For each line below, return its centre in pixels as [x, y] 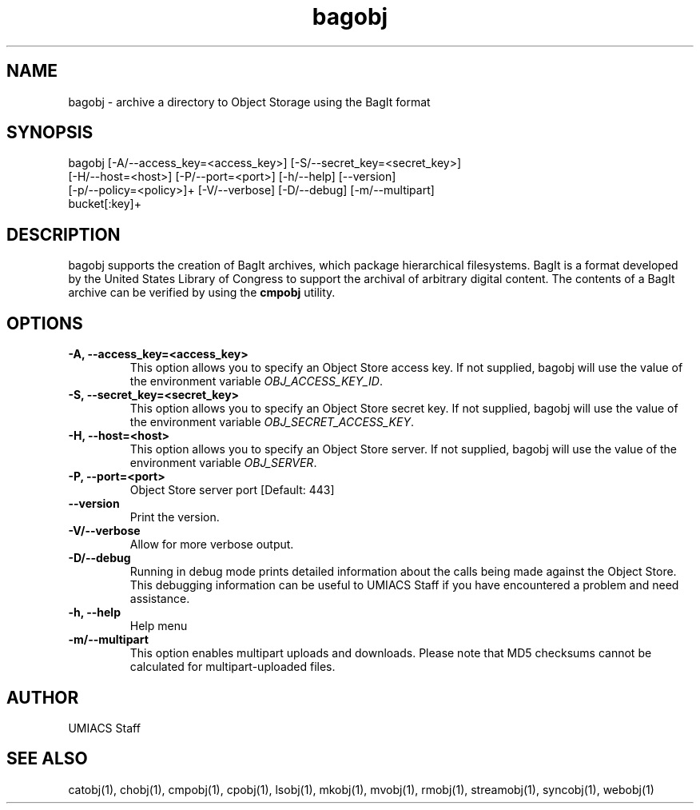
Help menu [159, 626]
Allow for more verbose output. [212, 545]
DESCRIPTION [64, 234]
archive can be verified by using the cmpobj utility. [202, 293]
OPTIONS [45, 323]
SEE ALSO [47, 759]
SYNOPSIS [50, 133]
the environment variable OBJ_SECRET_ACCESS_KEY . [272, 422]
